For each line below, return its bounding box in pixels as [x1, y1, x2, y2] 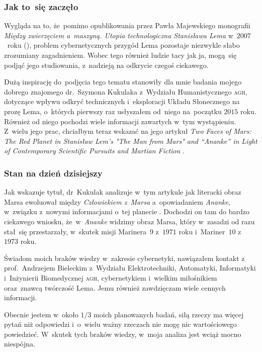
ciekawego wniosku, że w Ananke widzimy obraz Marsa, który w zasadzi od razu [4, 216, 255, 226]
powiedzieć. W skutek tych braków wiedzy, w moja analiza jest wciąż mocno [4, 328, 241, 339]
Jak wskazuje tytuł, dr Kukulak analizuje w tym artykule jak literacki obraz [4, 187, 241, 197]
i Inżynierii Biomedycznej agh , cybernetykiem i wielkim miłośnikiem [4, 272, 217, 283]
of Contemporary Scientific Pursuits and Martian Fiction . [4, 145, 185, 156]
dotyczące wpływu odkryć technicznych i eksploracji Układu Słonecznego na [4, 96, 240, 107]
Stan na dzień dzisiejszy [4, 166, 103, 179]
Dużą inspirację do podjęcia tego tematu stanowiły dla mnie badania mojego [4, 76, 242, 87]
